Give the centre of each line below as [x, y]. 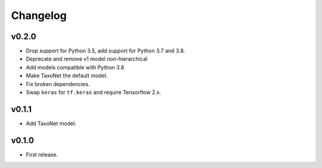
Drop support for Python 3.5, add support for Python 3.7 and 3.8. [106, 51]
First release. [42, 154]
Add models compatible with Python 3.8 [75, 67]
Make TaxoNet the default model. [67, 76]
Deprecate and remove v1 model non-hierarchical [87, 59]
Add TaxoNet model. [51, 123]
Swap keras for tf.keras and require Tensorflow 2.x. [93, 93]
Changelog [39, 15]
